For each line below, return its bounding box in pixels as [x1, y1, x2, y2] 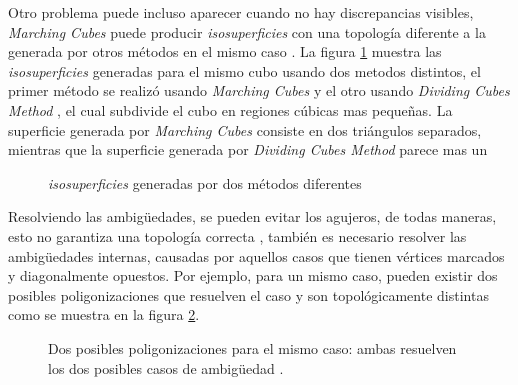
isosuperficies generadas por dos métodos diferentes [48, 172, 362, 193]
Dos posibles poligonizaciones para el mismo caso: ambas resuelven [48, 337, 457, 358]
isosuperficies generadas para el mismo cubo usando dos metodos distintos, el [8, 60, 481, 81]
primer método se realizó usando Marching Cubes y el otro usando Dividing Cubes [8, 80, 510, 101]
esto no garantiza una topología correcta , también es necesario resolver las [8, 225, 467, 246]
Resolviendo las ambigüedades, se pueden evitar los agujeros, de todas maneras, [8, 206, 497, 227]
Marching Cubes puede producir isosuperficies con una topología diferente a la [8, 21, 486, 42]
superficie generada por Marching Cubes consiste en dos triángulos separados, [8, 119, 482, 140]
